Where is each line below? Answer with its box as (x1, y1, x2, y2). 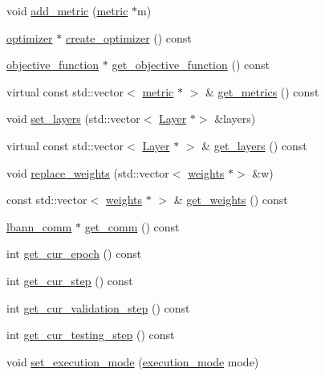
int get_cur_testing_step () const (6, 326, 175, 343)
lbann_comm (6, 218, 72, 235)
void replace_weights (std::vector (6, 164, 169, 181)
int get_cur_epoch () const (6, 245, 142, 262)
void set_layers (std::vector (6, 110, 140, 127)
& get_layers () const (201, 137, 307, 153)
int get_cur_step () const (6, 272, 133, 288)
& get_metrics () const (205, 83, 319, 100)
